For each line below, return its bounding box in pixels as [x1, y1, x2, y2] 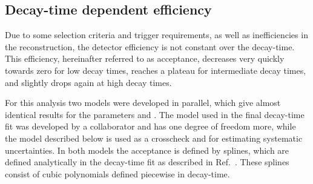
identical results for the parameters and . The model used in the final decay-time [5, 108, 305, 120]
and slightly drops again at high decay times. [5, 76, 172, 88]
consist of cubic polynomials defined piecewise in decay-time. [5, 167, 230, 180]
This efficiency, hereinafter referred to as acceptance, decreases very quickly [5, 52, 285, 65]
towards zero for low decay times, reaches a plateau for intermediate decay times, [5, 64, 306, 76]
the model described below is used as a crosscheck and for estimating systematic [5, 131, 303, 144]
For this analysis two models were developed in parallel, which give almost [5, 96, 281, 109]
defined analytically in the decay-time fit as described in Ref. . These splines [5, 156, 289, 168]
